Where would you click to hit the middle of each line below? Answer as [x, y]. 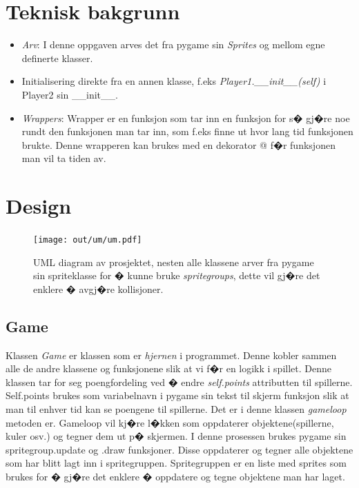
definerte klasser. [57, 58]
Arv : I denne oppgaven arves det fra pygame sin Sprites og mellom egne [173, 44]
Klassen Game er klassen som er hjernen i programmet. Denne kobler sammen [171, 355]
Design [39, 206]
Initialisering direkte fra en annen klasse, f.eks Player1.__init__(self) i [174, 81]
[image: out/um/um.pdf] [88, 240]
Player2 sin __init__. [70, 94]
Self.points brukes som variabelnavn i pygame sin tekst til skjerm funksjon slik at [177, 395]
